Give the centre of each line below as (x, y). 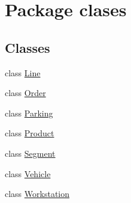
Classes (28, 47)
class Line (23, 72)
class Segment (30, 153)
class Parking (29, 113)
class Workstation (37, 194)
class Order (25, 93)
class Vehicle (28, 173)
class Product (30, 133)
